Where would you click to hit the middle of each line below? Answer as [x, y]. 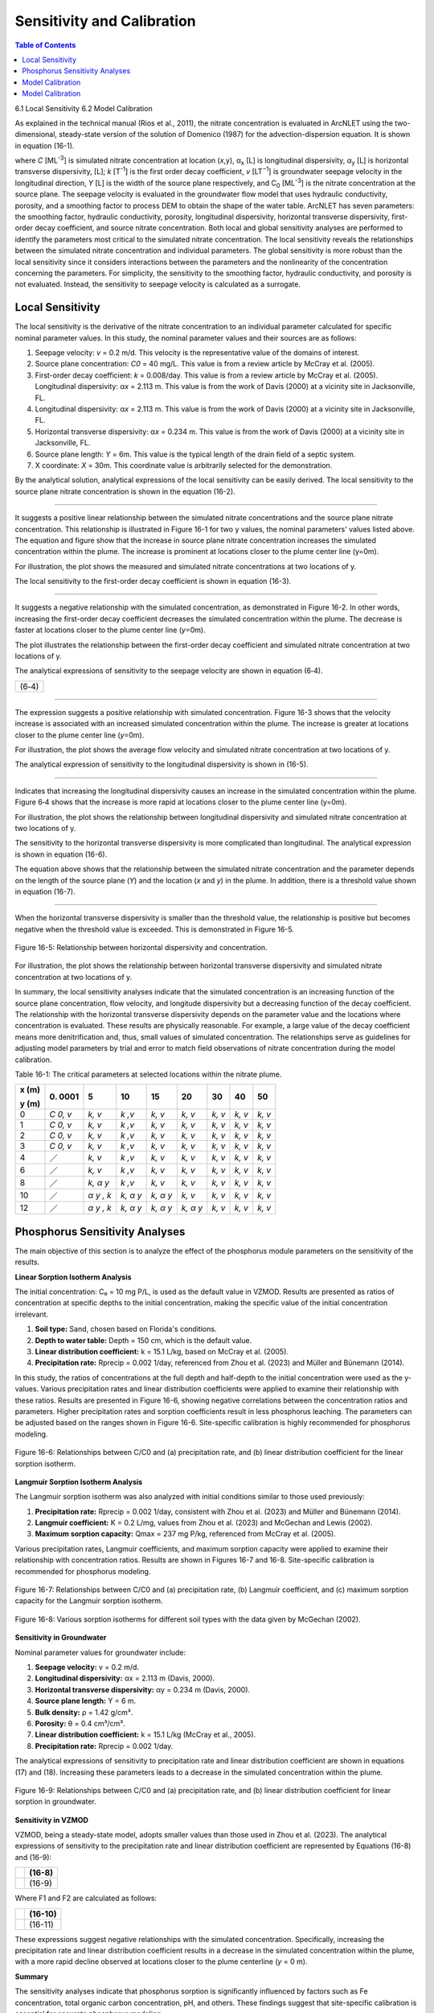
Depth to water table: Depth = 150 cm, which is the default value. [143, 1340]
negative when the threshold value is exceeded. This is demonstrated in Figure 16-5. [155, 929]
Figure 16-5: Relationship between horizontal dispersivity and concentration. [141, 948]
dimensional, [36, 134]
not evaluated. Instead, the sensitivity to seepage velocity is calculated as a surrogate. [158, 284]
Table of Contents [45, 45]
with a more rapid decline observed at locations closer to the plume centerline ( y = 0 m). [161, 1961]
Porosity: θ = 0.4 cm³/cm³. [80, 1723]
